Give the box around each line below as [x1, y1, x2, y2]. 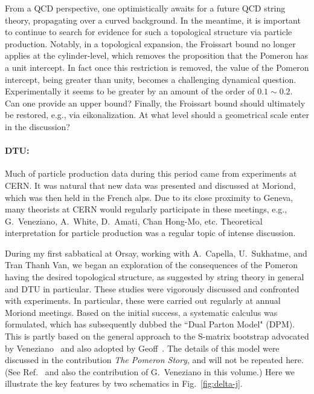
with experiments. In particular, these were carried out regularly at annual [5, 294, 281, 307]
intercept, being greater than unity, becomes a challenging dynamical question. [5, 73, 296, 85]
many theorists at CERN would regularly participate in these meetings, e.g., [5, 203, 287, 215]
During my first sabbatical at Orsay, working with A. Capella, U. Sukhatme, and [5, 246, 307, 259]
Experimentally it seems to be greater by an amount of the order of [5, 85, 255, 97]
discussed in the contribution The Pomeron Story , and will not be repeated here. [5, 353, 304, 366]
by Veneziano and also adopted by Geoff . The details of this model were [5, 341, 280, 354]
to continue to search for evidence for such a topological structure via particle [5, 25, 292, 38]
